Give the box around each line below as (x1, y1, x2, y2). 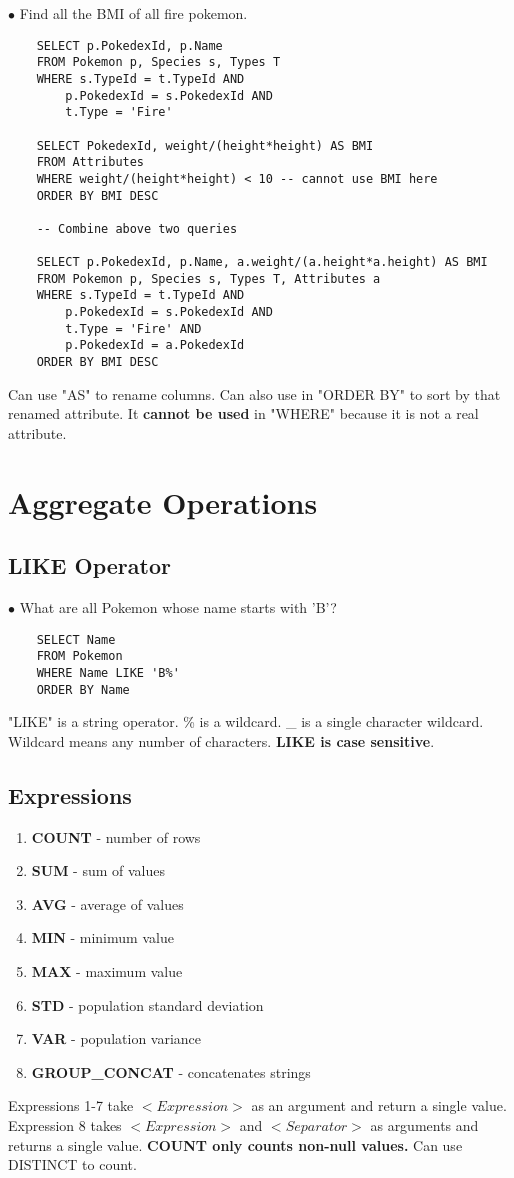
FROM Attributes (36, 155, 145, 170)
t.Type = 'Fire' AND (65, 321, 202, 336)
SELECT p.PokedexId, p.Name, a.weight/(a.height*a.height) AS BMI (36, 255, 488, 270)
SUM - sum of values (31, 860, 165, 881)
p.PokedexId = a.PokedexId (65, 338, 245, 353)
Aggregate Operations (8, 481, 318, 522)
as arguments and (370, 1115, 479, 1136)
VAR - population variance (31, 1028, 202, 1049)
